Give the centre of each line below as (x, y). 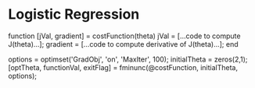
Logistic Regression (74, 14)
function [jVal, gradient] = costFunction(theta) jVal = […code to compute (124, 36)
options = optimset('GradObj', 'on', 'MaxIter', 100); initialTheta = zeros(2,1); (128, 59)
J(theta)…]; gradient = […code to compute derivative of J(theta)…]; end (123, 44)
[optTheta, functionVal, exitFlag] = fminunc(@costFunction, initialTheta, (123, 67)
